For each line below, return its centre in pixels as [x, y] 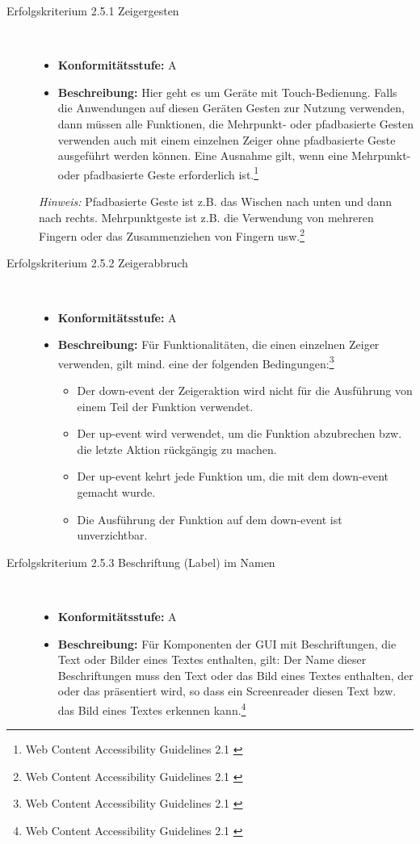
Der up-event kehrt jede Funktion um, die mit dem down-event [233, 476]
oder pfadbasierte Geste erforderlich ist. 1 [158, 173]
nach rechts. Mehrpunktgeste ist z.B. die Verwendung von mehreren [206, 217]
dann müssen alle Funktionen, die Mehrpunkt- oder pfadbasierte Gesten [236, 123]
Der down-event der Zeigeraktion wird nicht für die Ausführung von [245, 391]
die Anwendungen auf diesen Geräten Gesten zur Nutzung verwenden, [231, 108]
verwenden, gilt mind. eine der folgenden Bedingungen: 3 [196, 362]
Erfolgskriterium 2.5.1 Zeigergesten [93, 10]
